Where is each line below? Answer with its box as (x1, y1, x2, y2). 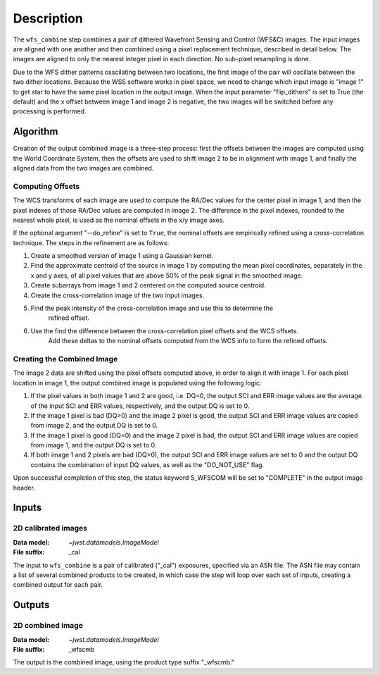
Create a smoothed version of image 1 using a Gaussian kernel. (30, 252, 214, 260)
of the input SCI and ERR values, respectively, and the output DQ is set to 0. (30, 402, 250, 410)
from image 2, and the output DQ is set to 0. (30, 421, 158, 430)
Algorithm (13, 125, 58, 137)
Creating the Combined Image (13, 354, 118, 364)
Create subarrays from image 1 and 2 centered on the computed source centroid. (30, 281, 267, 290)
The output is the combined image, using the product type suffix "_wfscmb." (13, 658, 235, 667)
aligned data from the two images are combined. (13, 163, 154, 172)
